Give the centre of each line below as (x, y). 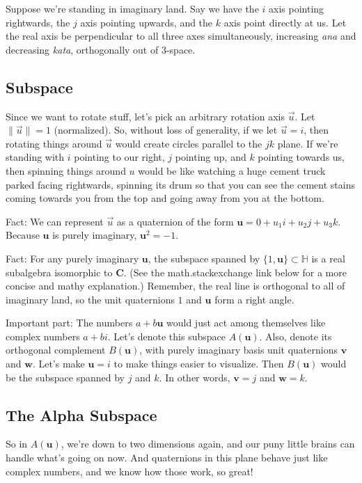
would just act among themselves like (246, 323)
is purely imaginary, (95, 235)
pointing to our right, (119, 157)
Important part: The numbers (69, 323)
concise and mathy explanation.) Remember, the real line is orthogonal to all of (175, 286)
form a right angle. (254, 299)
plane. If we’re (308, 143)
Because (23, 235)
